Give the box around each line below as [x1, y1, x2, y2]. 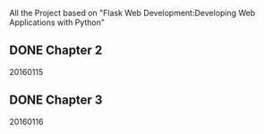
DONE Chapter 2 [9, 43, 103, 58]
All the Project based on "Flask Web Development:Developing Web [9, 8, 256, 18]
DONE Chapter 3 [9, 93, 103, 108]
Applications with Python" [9, 17, 106, 28]
